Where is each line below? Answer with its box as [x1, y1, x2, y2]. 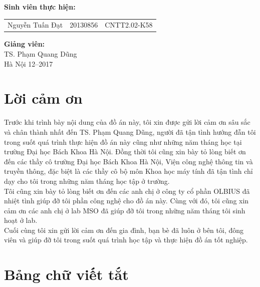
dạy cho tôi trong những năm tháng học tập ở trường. [4, 175, 170, 186]
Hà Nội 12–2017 [4, 58, 53, 69]
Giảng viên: [4, 39, 45, 49]
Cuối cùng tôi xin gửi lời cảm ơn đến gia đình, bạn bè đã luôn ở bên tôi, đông [4, 224, 244, 235]
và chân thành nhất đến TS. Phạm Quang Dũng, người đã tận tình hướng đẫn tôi [4, 126, 256, 137]
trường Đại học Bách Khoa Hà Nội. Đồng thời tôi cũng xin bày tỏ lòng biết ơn [4, 146, 246, 157]
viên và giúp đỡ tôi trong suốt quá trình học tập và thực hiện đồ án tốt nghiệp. [4, 234, 248, 245]
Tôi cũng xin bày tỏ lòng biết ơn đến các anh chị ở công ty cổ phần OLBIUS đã [4, 185, 250, 196]
